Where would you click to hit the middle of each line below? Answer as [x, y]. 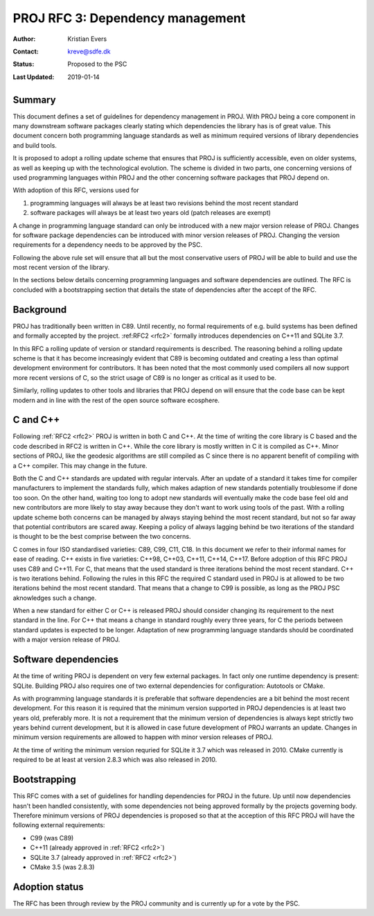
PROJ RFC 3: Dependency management [129, 18]
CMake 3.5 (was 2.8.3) [62, 867]
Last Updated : [34, 77]
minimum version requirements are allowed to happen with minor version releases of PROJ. [143, 737]
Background [40, 310]
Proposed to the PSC [97, 64]
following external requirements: [59, 825]
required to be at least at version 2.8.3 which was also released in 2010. [115, 760]
